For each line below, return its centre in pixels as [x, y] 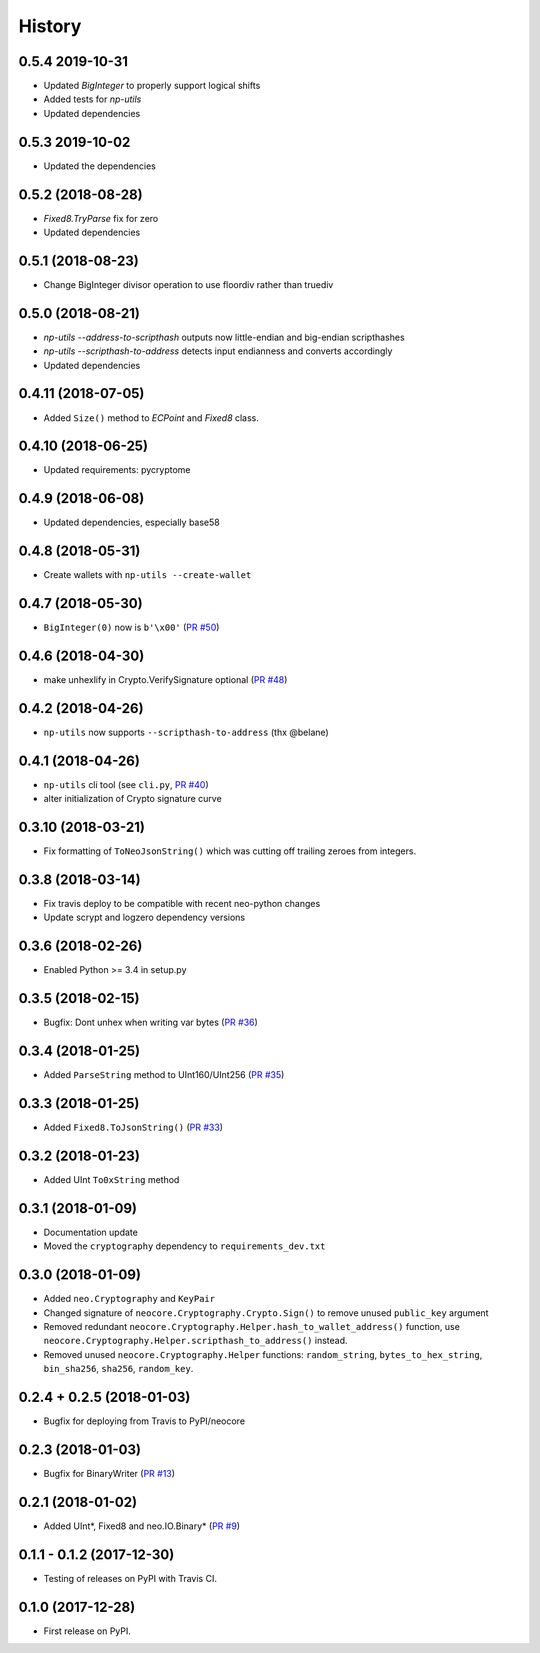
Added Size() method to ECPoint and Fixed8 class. [151, 417]
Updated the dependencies [100, 166]
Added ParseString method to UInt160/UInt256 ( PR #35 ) [164, 1075]
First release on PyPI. [87, 1631]
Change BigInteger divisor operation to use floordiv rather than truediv [188, 284]
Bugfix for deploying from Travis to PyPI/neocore [144, 1421]
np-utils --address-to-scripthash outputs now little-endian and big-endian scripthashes [224, 337]
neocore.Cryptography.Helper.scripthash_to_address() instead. [196, 1341]
